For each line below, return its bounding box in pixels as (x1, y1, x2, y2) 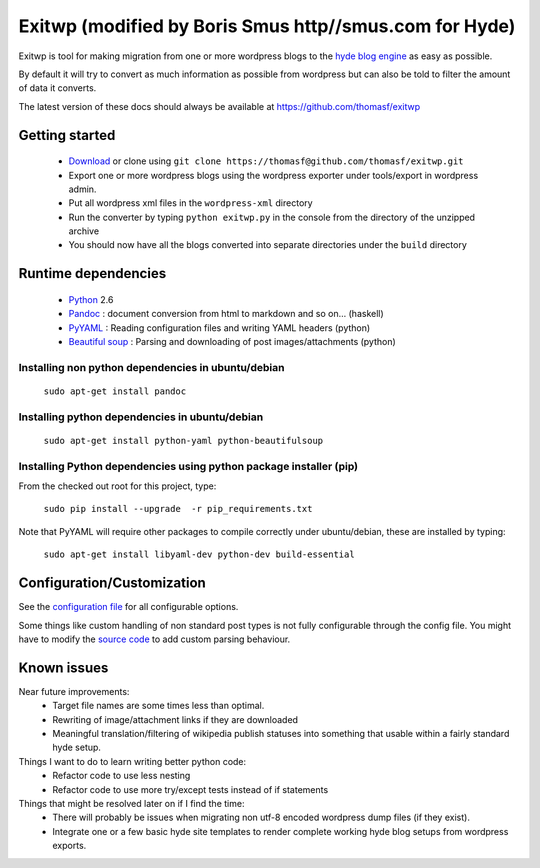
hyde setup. (52, 741, 102, 754)
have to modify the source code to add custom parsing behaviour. (18, 633, 291, 645)
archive (68, 225, 100, 237)
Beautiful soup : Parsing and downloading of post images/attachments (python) (68, 336, 397, 348)
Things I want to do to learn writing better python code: (18, 755, 247, 767)
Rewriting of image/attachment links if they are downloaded (52, 713, 299, 725)
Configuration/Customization (18, 575, 207, 592)
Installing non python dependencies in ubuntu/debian (18, 360, 285, 374)
